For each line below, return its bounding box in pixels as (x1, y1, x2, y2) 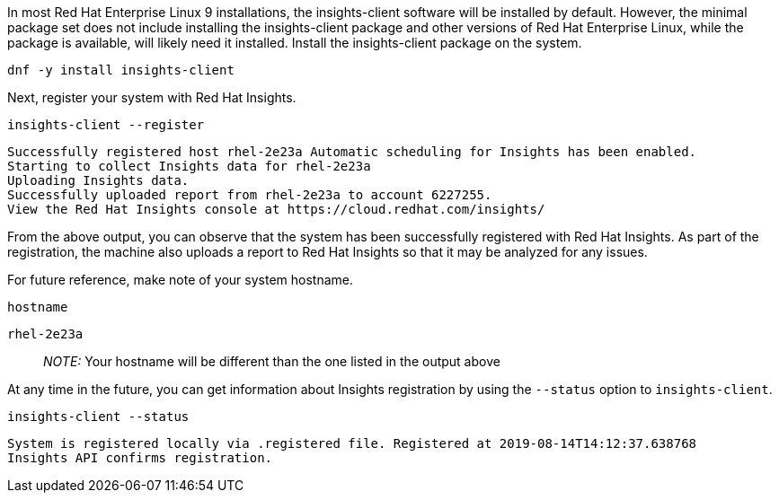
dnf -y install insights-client (7, 63, 235, 77)
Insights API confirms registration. (7, 451, 273, 465)
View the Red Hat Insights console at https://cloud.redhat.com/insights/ (7, 202, 545, 216)
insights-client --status (7, 409, 190, 424)
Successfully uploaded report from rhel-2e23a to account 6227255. (7, 188, 492, 202)
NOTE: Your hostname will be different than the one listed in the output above (43, 354, 500, 369)
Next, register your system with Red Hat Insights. (7, 90, 297, 105)
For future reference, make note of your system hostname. (7, 272, 353, 287)
